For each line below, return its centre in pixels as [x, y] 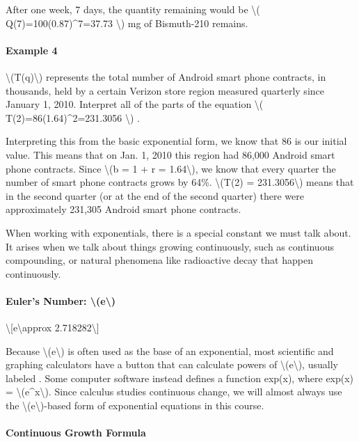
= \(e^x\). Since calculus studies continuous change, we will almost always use [174, 392]
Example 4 [32, 50]
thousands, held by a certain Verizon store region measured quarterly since [165, 90]
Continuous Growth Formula [76, 433]
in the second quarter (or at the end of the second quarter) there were [155, 195]
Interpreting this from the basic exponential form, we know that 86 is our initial [176, 141]
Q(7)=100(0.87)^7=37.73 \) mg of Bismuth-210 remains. [127, 23]
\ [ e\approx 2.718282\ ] [53, 327]
